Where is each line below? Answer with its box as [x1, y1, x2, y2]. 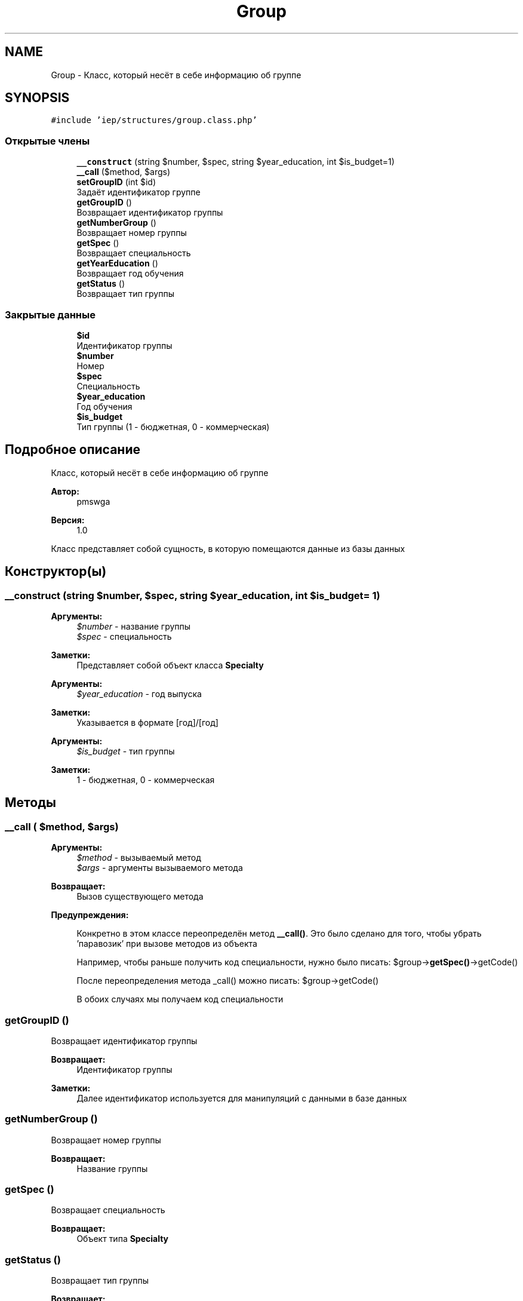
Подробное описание [5, 442, 140, 458]
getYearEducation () [76, 258, 158, 269]
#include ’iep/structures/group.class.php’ [51, 115, 257, 125]
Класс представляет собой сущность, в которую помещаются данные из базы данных [51, 543, 405, 554]
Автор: [51, 486, 79, 496]
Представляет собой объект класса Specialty [76, 660, 264, 670]
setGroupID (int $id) [76, 177, 156, 188]
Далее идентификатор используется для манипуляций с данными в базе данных [76, 1093, 407, 1103]
